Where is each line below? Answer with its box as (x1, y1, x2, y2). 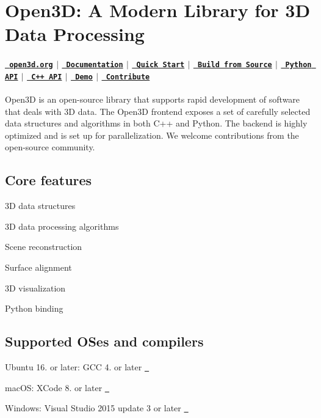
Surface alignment (5, 261, 72, 274)
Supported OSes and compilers (5, 332, 204, 351)
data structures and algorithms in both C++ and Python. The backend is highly (5, 117, 308, 130)
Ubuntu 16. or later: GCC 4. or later (5, 361, 142, 373)
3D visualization (5, 281, 66, 294)
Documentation (66, 61, 123, 70)
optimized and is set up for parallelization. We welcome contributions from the (5, 128, 299, 141)
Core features (5, 170, 92, 189)
